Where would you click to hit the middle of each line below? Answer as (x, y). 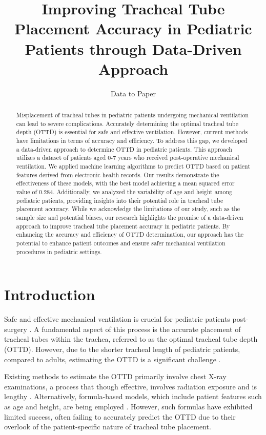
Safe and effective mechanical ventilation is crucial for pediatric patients (117, 319)
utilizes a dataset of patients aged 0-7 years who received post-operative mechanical (128, 158)
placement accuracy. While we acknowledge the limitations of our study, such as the (128, 209)
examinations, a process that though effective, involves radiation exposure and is (130, 386)
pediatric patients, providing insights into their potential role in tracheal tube (120, 200)
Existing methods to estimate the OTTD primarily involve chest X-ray (115, 376)
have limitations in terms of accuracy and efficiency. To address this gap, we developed (132, 141)
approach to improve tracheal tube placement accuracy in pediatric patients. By (123, 226)
